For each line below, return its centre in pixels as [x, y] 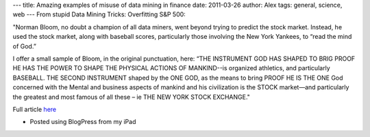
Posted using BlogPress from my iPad [83, 122]
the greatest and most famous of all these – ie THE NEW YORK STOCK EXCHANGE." [131, 97]
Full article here [35, 109]
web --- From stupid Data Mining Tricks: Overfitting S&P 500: [99, 14]
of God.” [25, 46]
